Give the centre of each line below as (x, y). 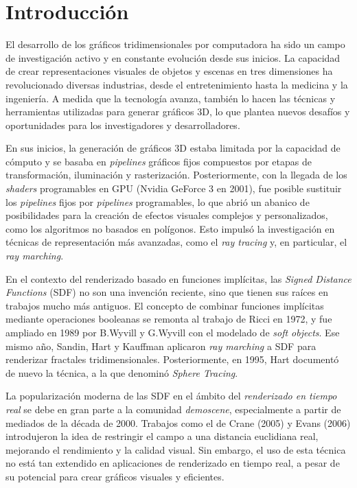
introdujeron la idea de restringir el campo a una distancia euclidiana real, (162, 436)
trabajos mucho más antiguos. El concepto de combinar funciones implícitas (165, 305)
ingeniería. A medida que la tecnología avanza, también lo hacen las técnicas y (171, 98)
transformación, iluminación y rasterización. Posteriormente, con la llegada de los (176, 175)
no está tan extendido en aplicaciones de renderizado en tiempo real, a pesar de (173, 463)
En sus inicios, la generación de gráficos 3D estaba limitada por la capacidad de (173, 148)
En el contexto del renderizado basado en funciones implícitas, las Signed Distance (178, 278)
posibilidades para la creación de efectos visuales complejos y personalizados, (167, 215)
